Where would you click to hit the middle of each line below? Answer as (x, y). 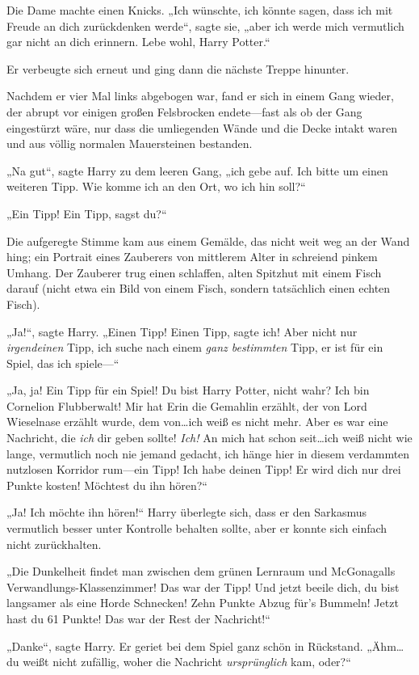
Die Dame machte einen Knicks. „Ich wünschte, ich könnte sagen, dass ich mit (200, 10)
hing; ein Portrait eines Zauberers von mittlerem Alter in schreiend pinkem (192, 257)
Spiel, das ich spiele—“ (63, 363)
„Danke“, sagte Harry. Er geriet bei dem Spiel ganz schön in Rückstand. (185, 645)
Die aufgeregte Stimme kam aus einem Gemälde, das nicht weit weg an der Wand (208, 240)
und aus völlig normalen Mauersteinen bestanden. (130, 143)
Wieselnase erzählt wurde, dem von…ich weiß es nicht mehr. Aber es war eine (197, 422)
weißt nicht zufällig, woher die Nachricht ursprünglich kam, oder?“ (187, 662)
